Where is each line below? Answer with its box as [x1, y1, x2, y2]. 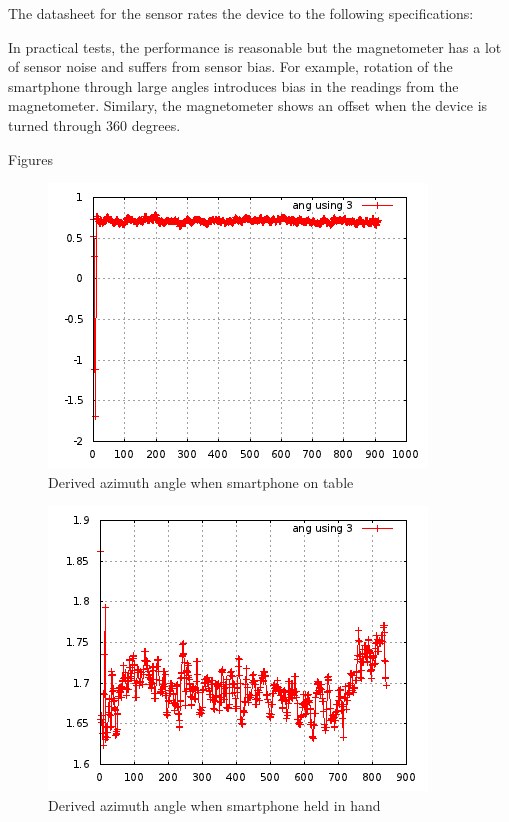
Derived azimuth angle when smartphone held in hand [48, 794, 381, 815]
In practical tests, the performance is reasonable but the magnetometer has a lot [8, 36, 502, 57]
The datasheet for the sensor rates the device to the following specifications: [8, 3, 474, 23]
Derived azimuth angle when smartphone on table [48, 471, 354, 492]
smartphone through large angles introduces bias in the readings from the [8, 75, 459, 96]
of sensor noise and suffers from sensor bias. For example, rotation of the [8, 56, 453, 77]
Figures [8, 148, 54, 169]
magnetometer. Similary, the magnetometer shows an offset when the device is [8, 95, 488, 116]
